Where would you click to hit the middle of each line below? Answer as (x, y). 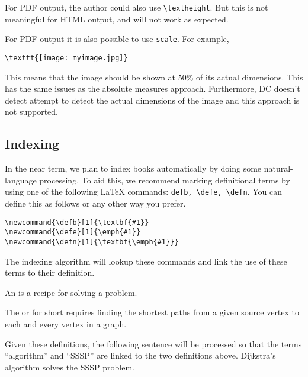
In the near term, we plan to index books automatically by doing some (133, 168)
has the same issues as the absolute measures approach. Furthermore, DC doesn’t (153, 88)
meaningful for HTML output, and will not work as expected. (117, 19)
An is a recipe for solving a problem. (71, 292)
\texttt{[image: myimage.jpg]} (66, 58)
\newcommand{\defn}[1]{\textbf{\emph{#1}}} (92, 242)
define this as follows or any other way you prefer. (95, 203)
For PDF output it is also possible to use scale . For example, (117, 39)
